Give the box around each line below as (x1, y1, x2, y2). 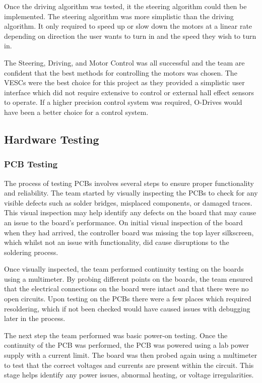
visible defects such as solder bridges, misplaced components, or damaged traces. (4, 197, 252, 208)
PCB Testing (4, 158, 58, 170)
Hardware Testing (4, 131, 99, 147)
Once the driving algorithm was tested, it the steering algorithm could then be (4, 1, 247, 11)
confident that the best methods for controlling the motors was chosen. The (4, 67, 237, 78)
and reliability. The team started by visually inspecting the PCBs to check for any (4, 187, 258, 198)
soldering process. (4, 246, 58, 257)
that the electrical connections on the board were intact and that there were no (4, 283, 249, 294)
